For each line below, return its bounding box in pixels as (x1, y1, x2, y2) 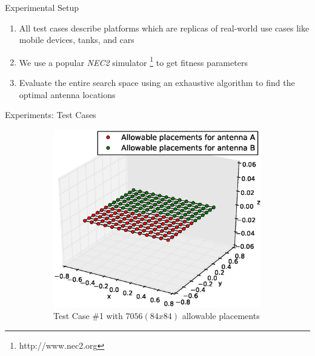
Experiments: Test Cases (5, 108, 96, 121)
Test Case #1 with (53, 309, 123, 322)
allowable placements (182, 309, 260, 322)
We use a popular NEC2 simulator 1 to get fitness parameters (19, 54, 248, 68)
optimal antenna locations (19, 88, 116, 101)
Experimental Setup (5, 1, 79, 13)
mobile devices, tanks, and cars (19, 33, 134, 46)
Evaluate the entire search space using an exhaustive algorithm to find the (19, 76, 295, 89)
